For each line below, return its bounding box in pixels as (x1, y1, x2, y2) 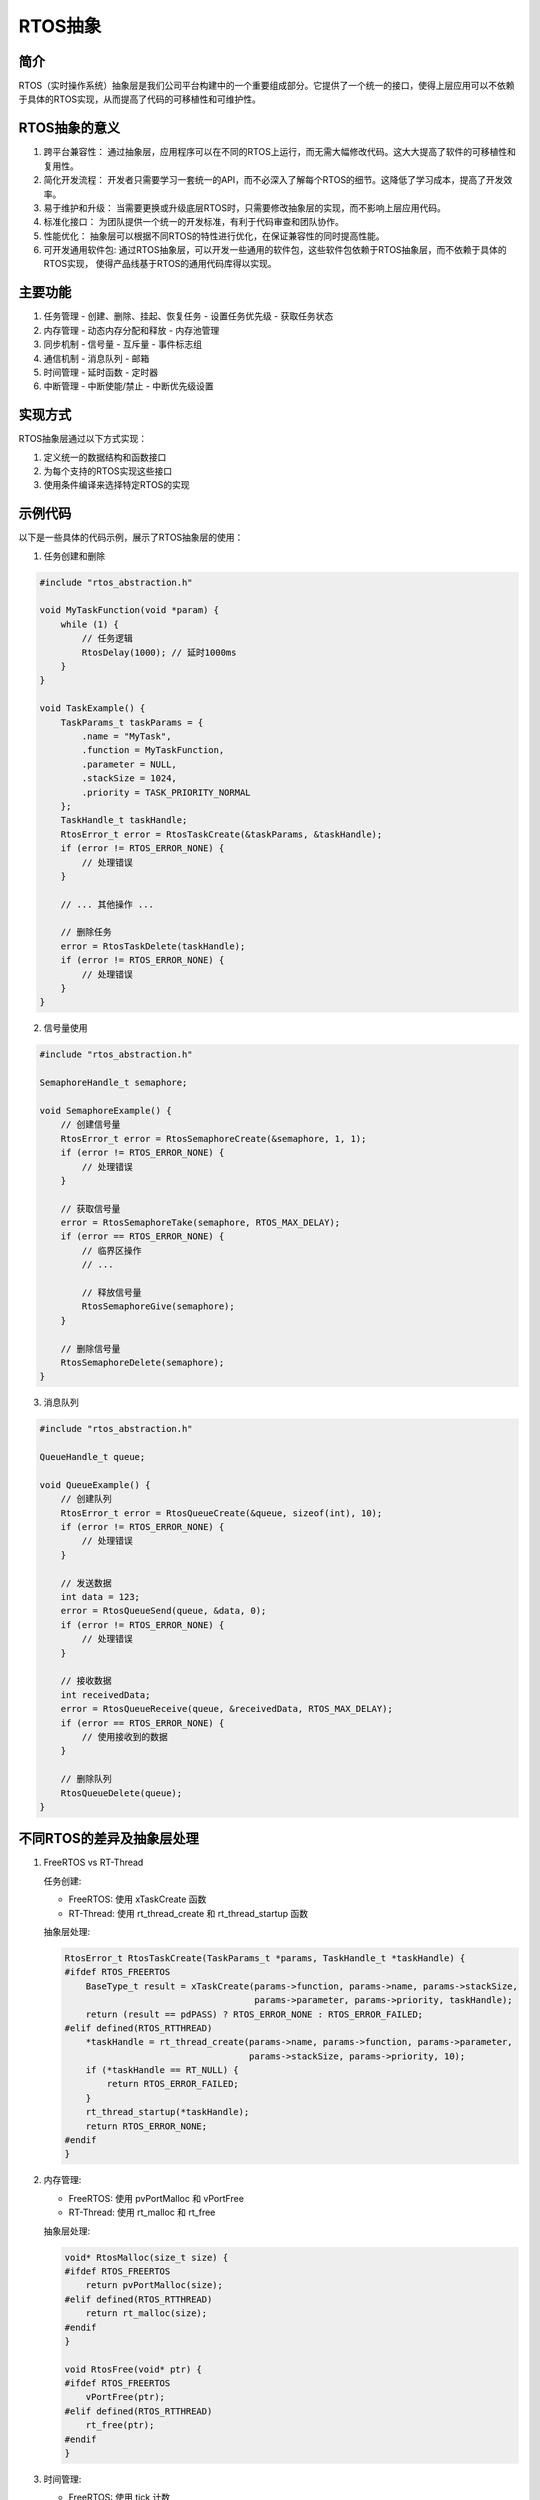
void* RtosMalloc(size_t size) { (64, 2251, 229, 2263)
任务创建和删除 (43, 550, 105, 562)
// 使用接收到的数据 (81, 1731, 169, 1742)
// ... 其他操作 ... (60, 898, 155, 910)
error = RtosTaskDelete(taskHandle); (60, 940, 246, 952)
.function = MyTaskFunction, (81, 745, 225, 756)
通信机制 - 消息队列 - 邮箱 (43, 352, 150, 364)
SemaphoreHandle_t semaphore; (39, 1077, 188, 1089)
